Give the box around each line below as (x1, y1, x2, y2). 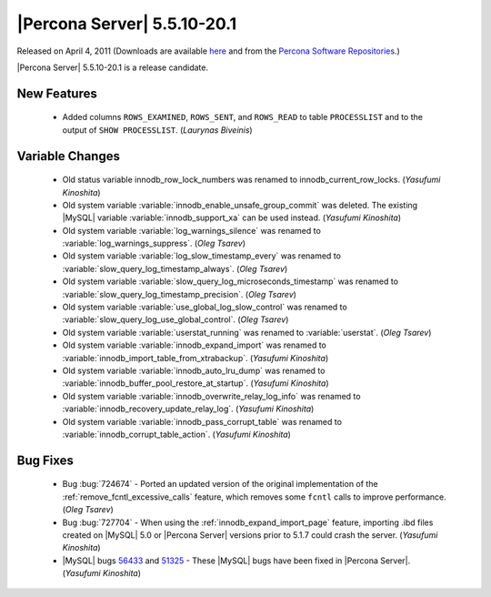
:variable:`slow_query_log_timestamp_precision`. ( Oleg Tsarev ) (62, 288, 297, 299)
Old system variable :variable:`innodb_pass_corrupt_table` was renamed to (62, 416, 343, 427)
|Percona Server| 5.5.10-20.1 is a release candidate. (16, 62, 209, 73)
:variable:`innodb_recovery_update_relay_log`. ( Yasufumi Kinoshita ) (62, 403, 315, 414)
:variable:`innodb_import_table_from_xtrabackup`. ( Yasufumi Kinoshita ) (62, 352, 329, 363)
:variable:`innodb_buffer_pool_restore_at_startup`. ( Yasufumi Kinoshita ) (62, 378, 329, 389)
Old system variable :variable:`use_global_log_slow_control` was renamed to (62, 301, 347, 313)
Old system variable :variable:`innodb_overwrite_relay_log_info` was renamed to (62, 390, 361, 401)
